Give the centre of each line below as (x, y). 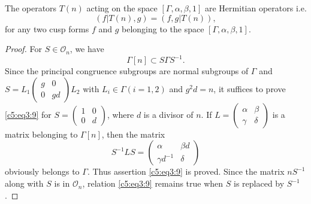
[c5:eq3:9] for (28, 114)
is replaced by (259, 183)
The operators (31, 8)
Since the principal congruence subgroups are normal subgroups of (127, 71)
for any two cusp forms (47, 28)
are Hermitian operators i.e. (256, 8)
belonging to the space (163, 28)
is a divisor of (168, 114)
